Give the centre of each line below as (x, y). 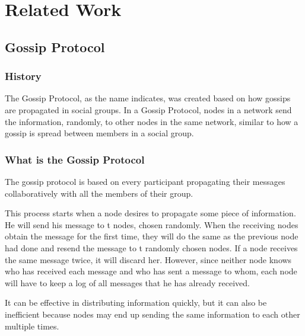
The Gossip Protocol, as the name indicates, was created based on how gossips (148, 98)
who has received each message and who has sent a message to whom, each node (151, 271)
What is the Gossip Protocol (75, 159)
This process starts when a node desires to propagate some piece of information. (150, 213)
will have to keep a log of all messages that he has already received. (127, 282)
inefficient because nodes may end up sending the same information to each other (152, 314)
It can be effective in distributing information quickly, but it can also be (136, 303)
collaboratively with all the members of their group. (99, 193)
